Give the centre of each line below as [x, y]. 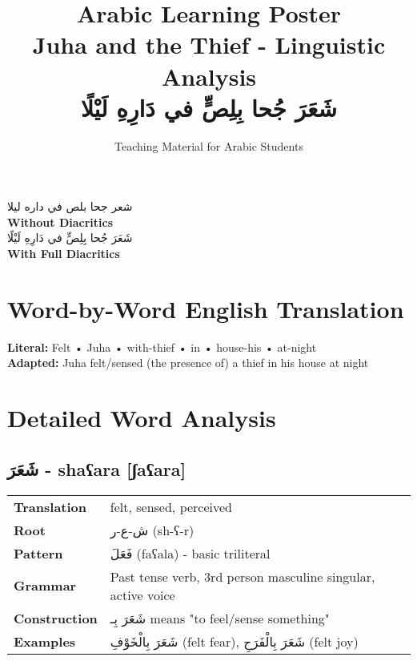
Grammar [45, 586]
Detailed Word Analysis [142, 418]
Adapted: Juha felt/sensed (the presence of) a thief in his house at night [188, 363]
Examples [45, 641]
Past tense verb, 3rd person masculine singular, [243, 576]
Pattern [38, 553]
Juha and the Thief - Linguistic [209, 44]
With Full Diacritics [64, 254]
